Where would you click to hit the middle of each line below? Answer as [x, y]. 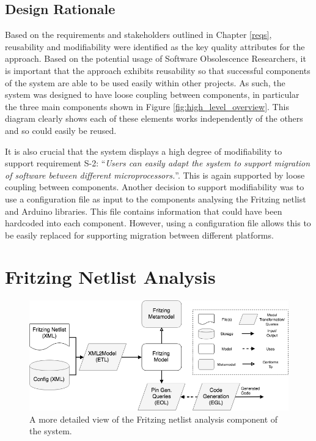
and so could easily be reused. [61, 130]
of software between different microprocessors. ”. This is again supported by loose [155, 175]
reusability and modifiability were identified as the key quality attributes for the [155, 46]
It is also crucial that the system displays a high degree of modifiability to [144, 151]
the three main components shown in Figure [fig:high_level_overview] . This [147, 106]
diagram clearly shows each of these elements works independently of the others [154, 118]
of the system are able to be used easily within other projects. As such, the [145, 82]
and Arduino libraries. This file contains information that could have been [144, 211]
